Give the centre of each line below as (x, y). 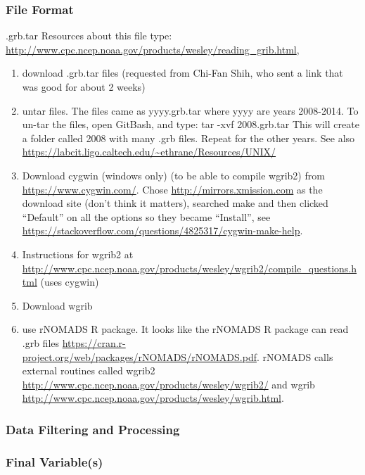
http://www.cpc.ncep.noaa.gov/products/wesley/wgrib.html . (153, 398)
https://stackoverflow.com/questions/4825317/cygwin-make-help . (162, 230)
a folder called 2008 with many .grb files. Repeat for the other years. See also (188, 138)
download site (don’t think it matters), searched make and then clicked (175, 203)
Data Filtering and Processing (93, 429)
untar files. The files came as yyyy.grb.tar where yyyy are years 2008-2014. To (190, 110)
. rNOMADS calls (295, 356)
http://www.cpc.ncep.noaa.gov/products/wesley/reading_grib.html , (153, 49)
